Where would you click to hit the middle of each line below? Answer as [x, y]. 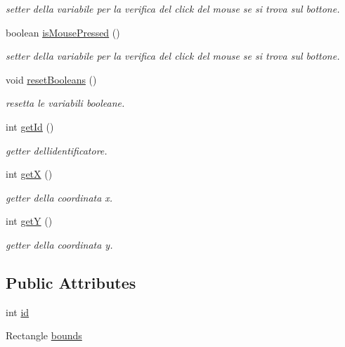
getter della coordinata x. [59, 197]
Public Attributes [71, 282]
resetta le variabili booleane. [65, 103]
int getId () [30, 126]
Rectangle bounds [44, 335]
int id [18, 312]
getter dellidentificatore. [57, 150]
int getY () [29, 221]
